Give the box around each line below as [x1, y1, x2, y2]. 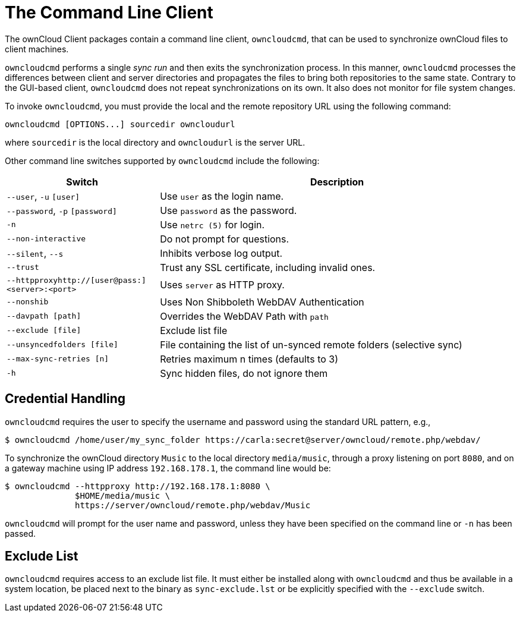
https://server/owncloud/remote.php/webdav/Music [75, 500, 311, 510]
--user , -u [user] [7, 190, 80, 202]
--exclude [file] [7, 326, 81, 335]
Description [310, 175, 364, 188]
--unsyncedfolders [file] [7, 340, 118, 350]
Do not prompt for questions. [160, 232, 289, 245]
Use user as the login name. [160, 190, 284, 202]
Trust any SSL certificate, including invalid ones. [160, 261, 376, 273]
